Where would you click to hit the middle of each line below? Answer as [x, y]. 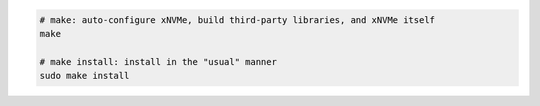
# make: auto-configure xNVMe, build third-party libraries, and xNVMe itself [237, 19]
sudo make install [84, 76]
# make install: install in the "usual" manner [158, 61]
